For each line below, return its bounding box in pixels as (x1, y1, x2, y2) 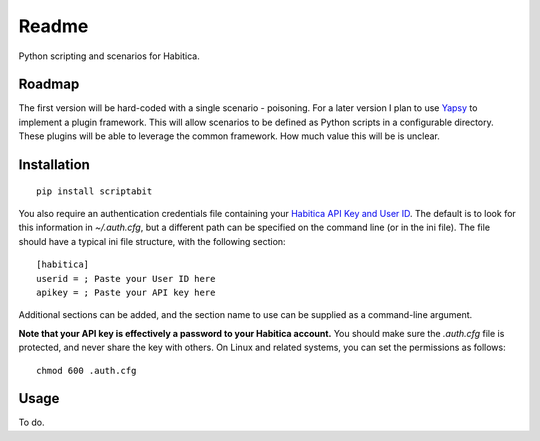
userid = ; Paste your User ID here (36, 273, 216, 284)
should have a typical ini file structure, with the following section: (18, 235, 286, 247)
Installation (18, 156, 90, 174)
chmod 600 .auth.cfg (36, 365, 137, 376)
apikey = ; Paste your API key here (36, 286, 216, 298)
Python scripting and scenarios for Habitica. (18, 50, 200, 62)
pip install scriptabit (36, 185, 153, 197)
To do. (18, 416, 45, 429)
